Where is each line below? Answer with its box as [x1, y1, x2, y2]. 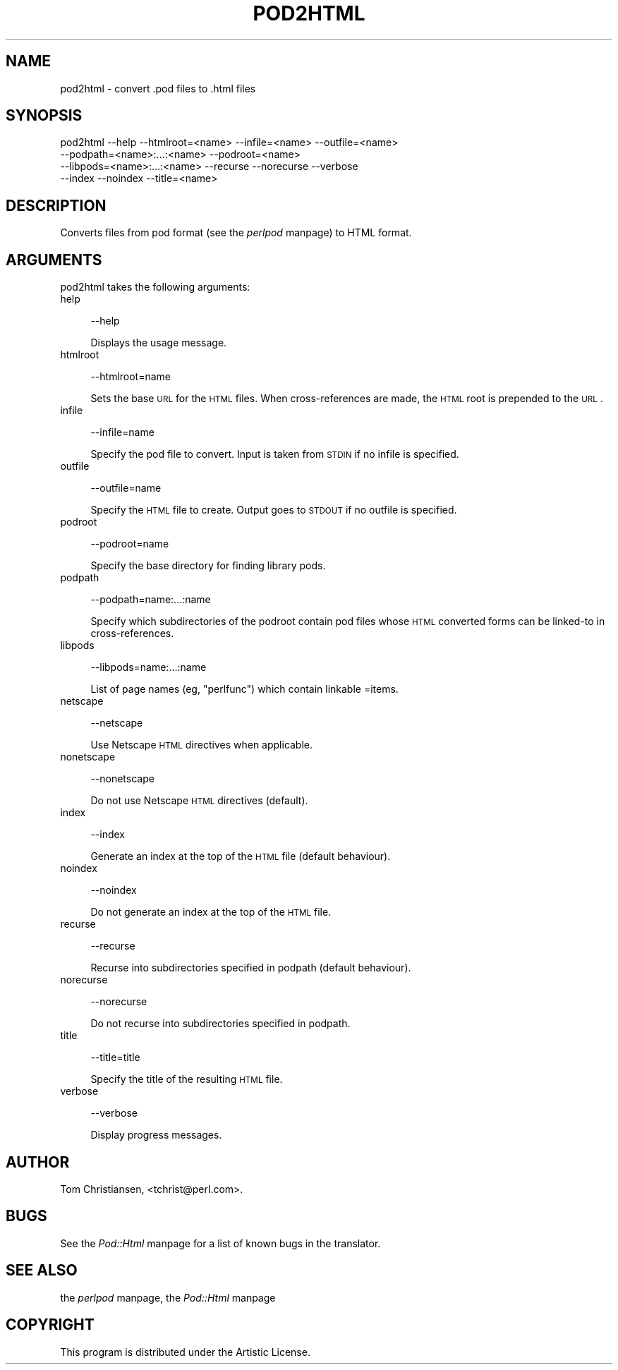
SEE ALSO [6, 1261, 78, 1280]
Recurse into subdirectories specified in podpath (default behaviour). [90, 962, 411, 974]
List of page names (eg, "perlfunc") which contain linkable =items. [90, 683, 399, 696]
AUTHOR [6, 1153, 70, 1171]
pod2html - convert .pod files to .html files [60, 82, 256, 95]
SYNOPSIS [6, 107, 83, 125]
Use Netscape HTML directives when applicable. [90, 739, 313, 751]
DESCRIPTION [6, 196, 107, 214]
